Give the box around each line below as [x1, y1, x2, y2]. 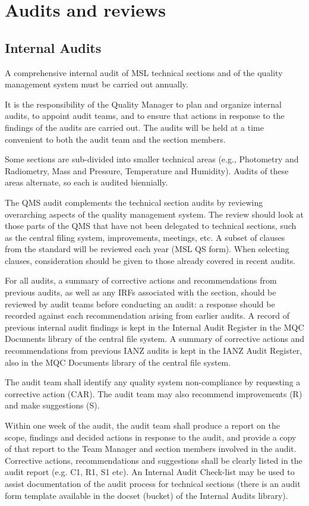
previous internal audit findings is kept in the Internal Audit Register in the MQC [5, 320, 304, 333]
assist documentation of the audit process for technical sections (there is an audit [5, 477, 301, 489]
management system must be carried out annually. [5, 78, 188, 90]
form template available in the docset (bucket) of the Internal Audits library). [5, 489, 288, 501]
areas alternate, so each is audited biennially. [5, 176, 168, 188]
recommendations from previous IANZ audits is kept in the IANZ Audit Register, [5, 344, 302, 357]
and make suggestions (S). [5, 399, 100, 411]
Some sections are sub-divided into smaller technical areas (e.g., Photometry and [5, 153, 299, 165]
